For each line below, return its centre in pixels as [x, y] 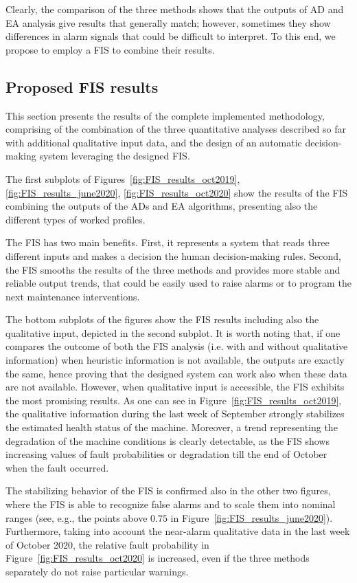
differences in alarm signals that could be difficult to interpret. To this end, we [171, 36]
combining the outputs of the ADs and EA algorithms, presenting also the [162, 206]
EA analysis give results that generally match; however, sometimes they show [168, 22]
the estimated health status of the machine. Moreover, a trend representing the [172, 427]
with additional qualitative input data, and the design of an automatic [154, 142]
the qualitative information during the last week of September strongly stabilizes [175, 414]
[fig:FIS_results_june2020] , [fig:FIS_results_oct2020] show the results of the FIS [177, 192]
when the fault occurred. [57, 467]
